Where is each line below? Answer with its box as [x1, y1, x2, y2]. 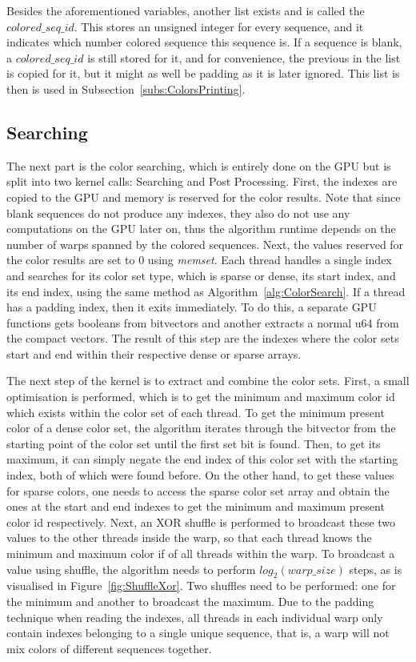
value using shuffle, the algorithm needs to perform [6, 560, 256, 577]
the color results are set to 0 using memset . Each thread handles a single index [6, 251, 392, 268]
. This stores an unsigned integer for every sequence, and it [74, 18, 364, 34]
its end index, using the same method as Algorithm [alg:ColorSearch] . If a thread [6, 283, 406, 299]
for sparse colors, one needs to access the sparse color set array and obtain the [6, 482, 390, 499]
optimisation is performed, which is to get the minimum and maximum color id [6, 388, 395, 405]
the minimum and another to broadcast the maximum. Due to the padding [6, 593, 374, 609]
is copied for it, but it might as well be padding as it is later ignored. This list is [6, 65, 400, 82]
